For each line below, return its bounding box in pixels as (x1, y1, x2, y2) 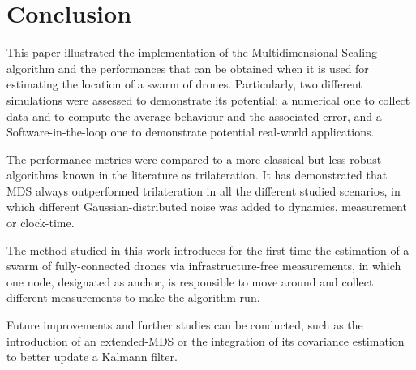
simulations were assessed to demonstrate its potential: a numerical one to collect (6, 91, 410, 108)
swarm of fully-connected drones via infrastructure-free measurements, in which (6, 257, 401, 274)
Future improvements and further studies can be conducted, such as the (6, 316, 363, 333)
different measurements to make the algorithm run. (6, 289, 260, 306)
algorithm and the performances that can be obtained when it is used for (6, 59, 369, 76)
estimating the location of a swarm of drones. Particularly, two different (6, 75, 362, 92)
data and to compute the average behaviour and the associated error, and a (6, 107, 382, 124)
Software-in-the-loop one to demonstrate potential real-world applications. (6, 123, 375, 140)
